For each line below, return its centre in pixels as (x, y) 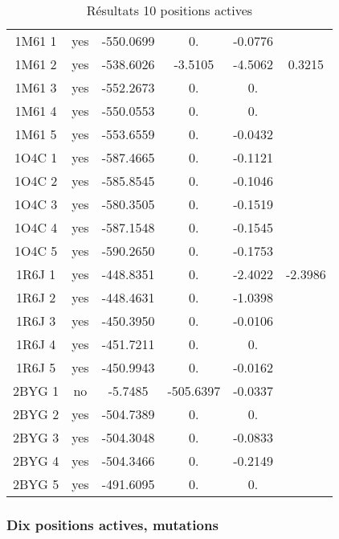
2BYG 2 (36, 414)
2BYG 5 (36, 484)
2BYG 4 (36, 461)
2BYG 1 (36, 391)
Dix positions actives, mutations (112, 524)
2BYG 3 (36, 437)
